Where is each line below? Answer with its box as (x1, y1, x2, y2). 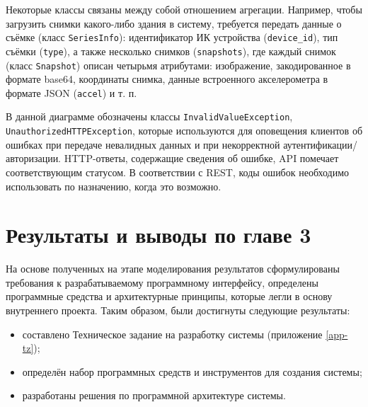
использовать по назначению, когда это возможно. (6, 178, 222, 193)
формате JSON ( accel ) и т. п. (6, 85, 137, 100)
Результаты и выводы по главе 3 (6, 220, 311, 249)
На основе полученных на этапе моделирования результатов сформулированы (6, 261, 340, 276)
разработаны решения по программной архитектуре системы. (22, 388, 286, 403)
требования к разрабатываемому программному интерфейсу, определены (6, 275, 318, 290)
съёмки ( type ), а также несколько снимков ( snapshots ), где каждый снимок (6, 43, 336, 58)
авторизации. (6, 151, 62, 166)
